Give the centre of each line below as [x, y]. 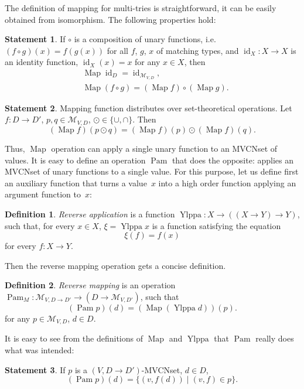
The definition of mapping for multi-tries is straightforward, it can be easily [141, 8]
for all [118, 50]
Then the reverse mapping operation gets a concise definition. [115, 265]
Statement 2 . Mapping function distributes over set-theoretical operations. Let [148, 108]
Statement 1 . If [35, 39]
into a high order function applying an [227, 182]
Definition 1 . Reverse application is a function [90, 214]
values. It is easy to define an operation [75, 160]
